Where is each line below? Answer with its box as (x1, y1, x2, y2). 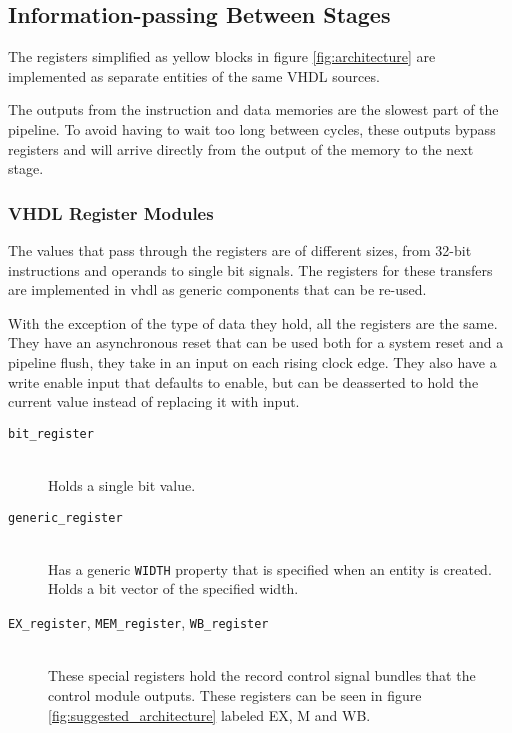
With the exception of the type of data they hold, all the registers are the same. (8, 312, 498, 333)
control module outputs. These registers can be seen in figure (48, 684, 422, 705)
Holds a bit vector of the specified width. (48, 578, 299, 599)
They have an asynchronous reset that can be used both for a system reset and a (8, 332, 504, 353)
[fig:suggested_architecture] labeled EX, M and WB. (48, 704, 371, 725)
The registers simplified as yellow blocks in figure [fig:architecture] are (8, 46, 436, 67)
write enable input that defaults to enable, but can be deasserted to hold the (8, 371, 479, 392)
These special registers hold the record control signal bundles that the (48, 665, 476, 686)
